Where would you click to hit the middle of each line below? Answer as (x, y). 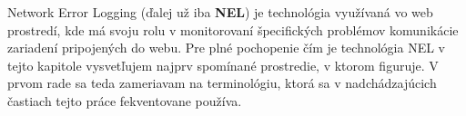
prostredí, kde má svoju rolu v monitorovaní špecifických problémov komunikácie (233, 29)
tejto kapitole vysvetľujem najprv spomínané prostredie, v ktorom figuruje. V (223, 65)
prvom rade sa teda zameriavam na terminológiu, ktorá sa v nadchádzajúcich (222, 83)
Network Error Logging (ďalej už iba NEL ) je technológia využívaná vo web (220, 12)
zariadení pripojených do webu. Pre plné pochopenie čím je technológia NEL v (227, 48)
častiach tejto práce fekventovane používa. (125, 100)
